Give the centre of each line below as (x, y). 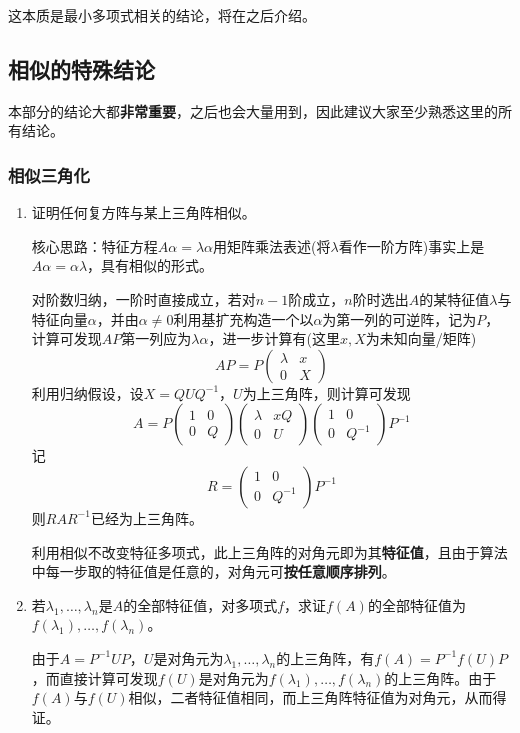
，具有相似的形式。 (150, 265)
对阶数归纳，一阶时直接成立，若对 (143, 298)
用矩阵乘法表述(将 (272, 245)
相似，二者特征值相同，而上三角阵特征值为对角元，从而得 (317, 697)
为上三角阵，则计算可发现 (326, 392)
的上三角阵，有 (325, 657)
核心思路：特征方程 (94, 245)
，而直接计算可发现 (94, 677)
